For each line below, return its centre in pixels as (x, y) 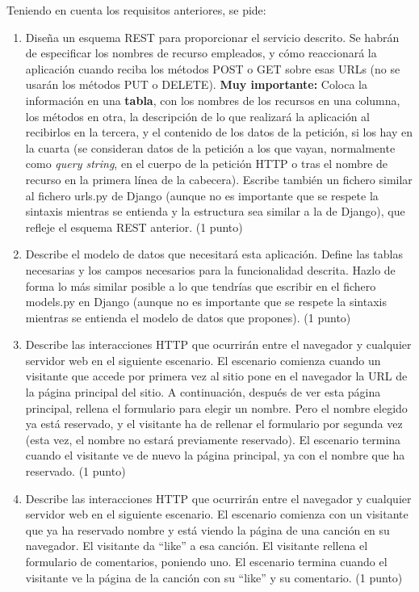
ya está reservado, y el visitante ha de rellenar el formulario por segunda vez (214, 424)
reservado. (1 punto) (75, 471)
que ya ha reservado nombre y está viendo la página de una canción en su (207, 529)
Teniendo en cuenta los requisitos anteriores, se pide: (136, 10)
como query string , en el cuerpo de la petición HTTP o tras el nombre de (207, 164)
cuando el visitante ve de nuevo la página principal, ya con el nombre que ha (215, 455)
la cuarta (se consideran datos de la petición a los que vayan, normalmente (210, 147)
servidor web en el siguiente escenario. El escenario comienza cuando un (203, 360)
